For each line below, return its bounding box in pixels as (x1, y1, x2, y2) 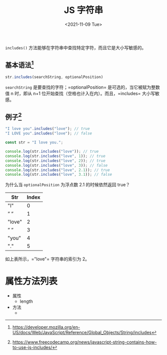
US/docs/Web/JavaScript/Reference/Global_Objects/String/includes (12, 330, 152, 336)
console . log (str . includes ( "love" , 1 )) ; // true (5, 153, 106, 158)
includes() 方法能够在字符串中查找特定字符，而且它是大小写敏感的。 (5, 44, 147, 50)
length (19, 298, 33, 304)
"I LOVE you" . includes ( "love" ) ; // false (5, 131, 92, 136)
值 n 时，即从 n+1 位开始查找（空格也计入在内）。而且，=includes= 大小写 (5, 90, 156, 96)
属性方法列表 (5, 275, 58, 287)
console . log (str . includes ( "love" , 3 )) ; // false (5, 163, 108, 168)
